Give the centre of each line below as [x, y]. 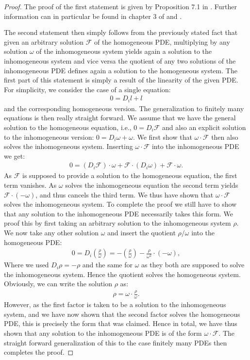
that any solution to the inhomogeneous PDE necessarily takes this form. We [119, 213]
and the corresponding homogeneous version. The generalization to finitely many [124, 108]
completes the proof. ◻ [39, 352]
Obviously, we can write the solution [58, 284]
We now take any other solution [51, 232]
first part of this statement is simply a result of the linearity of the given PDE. [121, 80]
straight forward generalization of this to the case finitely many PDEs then [116, 342]
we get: [15, 155]
